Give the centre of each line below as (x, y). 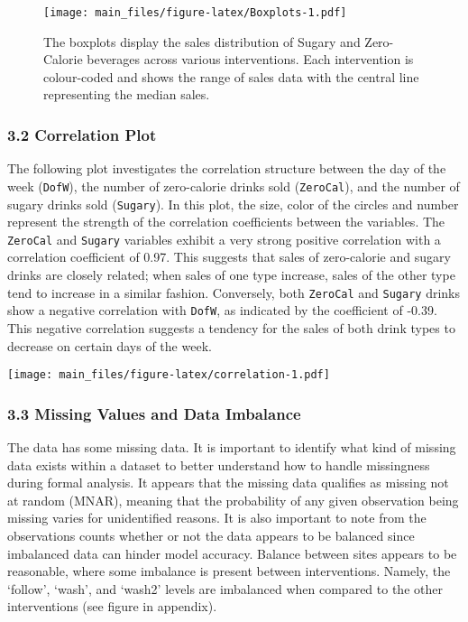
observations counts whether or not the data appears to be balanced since (211, 535)
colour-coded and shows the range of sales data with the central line (231, 76)
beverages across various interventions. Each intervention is (250, 59)
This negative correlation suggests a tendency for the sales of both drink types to (231, 327)
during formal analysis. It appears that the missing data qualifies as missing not (228, 483)
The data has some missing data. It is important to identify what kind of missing (232, 446)
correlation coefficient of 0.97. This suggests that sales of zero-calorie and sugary (229, 257)
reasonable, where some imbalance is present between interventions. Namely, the (229, 571)
